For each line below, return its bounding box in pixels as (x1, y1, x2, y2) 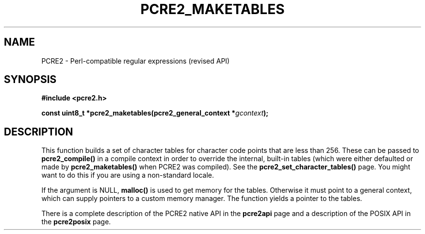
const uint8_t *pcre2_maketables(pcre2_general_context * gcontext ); (41, 109, 269, 117)
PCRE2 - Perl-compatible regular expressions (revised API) (41, 56, 230, 65)
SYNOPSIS (4, 73, 57, 86)
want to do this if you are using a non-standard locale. (41, 171, 214, 180)
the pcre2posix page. (41, 217, 111, 226)
